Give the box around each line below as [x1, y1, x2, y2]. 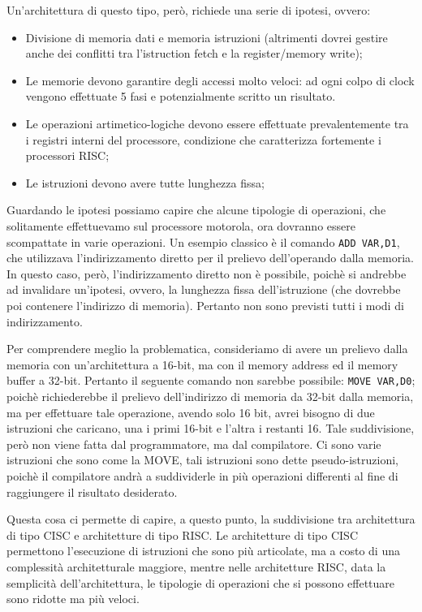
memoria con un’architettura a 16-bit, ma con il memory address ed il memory [6, 356, 398, 373]
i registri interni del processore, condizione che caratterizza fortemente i [25, 131, 381, 148]
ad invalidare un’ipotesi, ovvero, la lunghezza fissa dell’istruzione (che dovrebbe [6, 281, 401, 298]
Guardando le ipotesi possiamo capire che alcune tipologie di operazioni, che [6, 201, 386, 218]
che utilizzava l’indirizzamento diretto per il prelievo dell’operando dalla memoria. [6, 249, 414, 266]
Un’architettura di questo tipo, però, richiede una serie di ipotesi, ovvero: [6, 2, 371, 18]
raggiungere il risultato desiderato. [6, 483, 178, 500]
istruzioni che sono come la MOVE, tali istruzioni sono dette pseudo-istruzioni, [6, 451, 398, 468]
